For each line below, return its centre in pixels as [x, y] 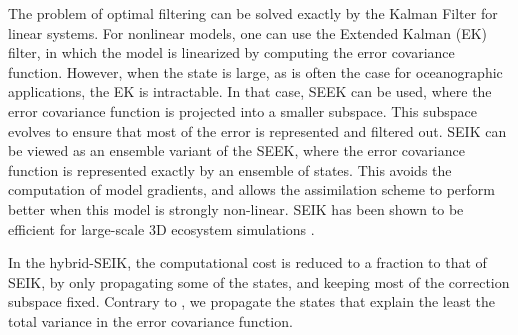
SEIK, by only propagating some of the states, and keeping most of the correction [259, 281]
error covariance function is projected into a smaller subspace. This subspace [242, 110]
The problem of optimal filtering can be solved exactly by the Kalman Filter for [253, 13]
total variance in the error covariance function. [150, 320]
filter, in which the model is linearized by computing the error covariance [231, 52]
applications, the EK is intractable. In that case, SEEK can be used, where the [250, 91]
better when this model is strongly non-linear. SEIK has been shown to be [236, 208]
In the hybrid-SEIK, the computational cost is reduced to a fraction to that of [247, 262]
